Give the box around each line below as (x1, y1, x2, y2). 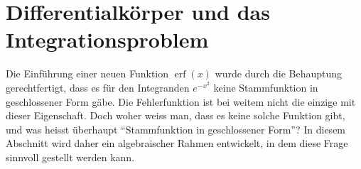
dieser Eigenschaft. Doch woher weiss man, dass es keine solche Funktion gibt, (6, 108, 345, 123)
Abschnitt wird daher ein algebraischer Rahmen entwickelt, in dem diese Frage (6, 136, 348, 151)
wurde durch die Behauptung (215, 66, 342, 81)
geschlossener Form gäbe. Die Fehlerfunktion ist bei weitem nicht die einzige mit (6, 94, 356, 109)
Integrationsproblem (6, 25, 209, 54)
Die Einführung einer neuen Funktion (6, 66, 169, 81)
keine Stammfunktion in (213, 80, 318, 94)
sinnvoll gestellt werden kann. (6, 149, 135, 164)
